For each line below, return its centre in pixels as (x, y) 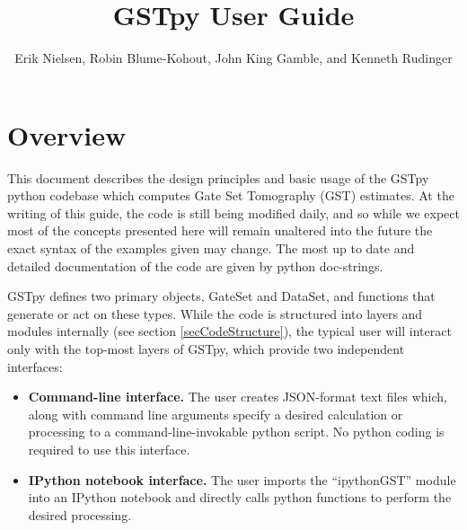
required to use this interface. (109, 449)
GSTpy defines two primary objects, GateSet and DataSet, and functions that (221, 296)
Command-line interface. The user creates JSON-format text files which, (238, 397)
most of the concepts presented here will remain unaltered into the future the (220, 230)
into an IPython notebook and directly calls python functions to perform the (240, 497)
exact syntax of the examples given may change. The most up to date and (211, 248)
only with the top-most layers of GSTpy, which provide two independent (206, 349)
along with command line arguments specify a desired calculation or (216, 414)
